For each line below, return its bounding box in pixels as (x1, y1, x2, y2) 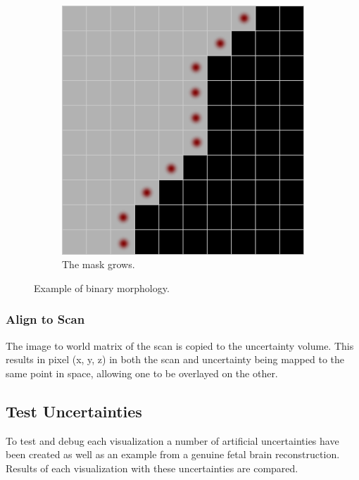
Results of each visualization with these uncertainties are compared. (6, 460, 298, 475)
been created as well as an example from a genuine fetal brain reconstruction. (6, 447, 340, 462)
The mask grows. (62, 257, 135, 272)
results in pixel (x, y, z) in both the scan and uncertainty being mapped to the (6, 352, 345, 367)
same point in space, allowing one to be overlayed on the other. (6, 365, 278, 380)
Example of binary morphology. (34, 280, 170, 295)
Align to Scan (6, 310, 85, 328)
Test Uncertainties (6, 400, 142, 422)
